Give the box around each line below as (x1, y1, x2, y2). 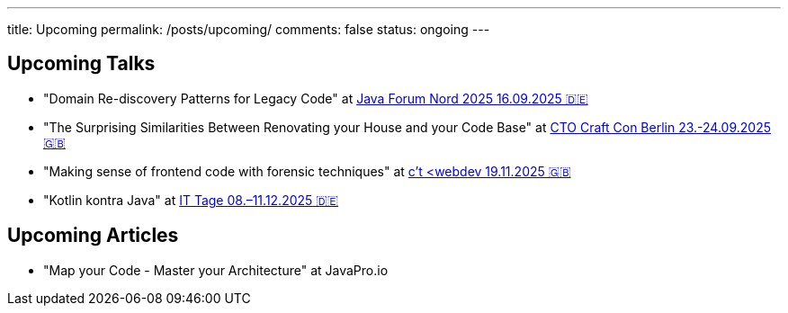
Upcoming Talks (7, 52, 156, 76)
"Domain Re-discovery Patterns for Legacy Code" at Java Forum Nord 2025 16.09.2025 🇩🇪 (43, 90, 588, 106)
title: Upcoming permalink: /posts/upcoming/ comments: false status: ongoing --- (7, 22, 490, 37)
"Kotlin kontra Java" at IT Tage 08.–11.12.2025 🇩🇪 (43, 192, 339, 208)
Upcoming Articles (7, 224, 179, 247)
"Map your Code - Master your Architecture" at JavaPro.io (43, 262, 389, 278)
